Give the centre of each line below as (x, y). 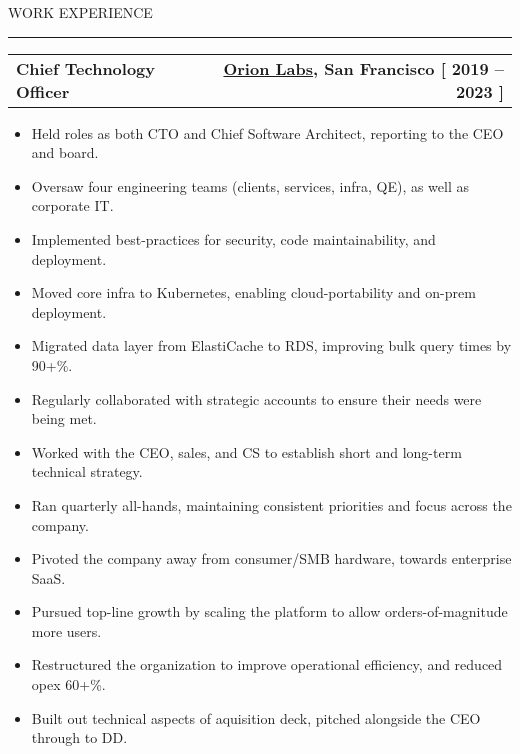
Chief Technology (86, 68)
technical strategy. (87, 471)
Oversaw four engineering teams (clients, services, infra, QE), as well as (250, 185)
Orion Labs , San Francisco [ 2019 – (363, 68)
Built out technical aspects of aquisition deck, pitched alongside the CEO (256, 717)
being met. (64, 418)
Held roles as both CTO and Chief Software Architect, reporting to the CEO (267, 132)
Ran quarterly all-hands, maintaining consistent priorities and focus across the (271, 504)
